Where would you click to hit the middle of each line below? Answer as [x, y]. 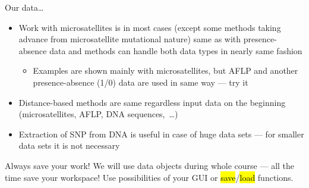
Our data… [24, 7]
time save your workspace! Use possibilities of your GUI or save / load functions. [149, 177]
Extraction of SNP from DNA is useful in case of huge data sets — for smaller [161, 134]
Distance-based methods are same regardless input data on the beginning [152, 102]
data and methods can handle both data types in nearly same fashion [176, 50]
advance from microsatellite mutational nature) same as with [130, 39]
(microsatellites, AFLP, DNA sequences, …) [98, 114]
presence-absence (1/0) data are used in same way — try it [141, 82]
